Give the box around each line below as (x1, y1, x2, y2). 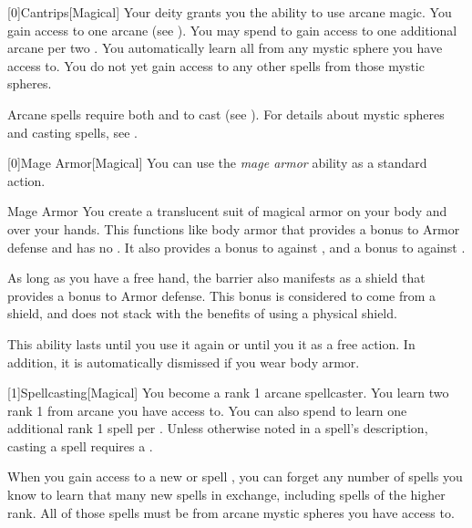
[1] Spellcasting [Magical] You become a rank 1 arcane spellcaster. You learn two (7, 383, 449, 402)
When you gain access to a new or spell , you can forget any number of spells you (7, 467, 463, 486)
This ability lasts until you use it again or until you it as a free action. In (7, 334, 416, 353)
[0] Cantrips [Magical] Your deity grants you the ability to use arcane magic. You (7, 3, 452, 21)
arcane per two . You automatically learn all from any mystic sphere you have (7, 38, 443, 57)
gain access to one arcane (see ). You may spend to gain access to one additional (7, 20, 457, 39)
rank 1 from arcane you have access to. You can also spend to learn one (7, 400, 407, 419)
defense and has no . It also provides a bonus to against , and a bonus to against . (7, 237, 466, 256)
